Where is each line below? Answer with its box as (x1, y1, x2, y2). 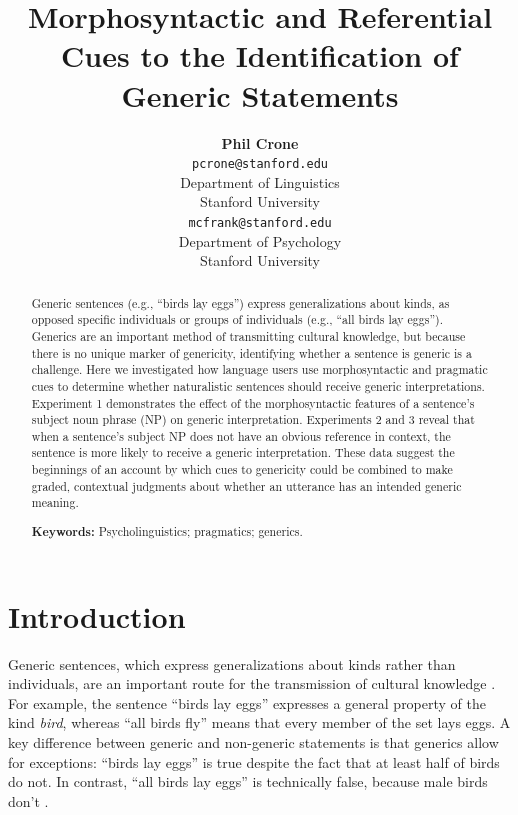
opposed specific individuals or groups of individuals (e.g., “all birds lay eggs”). (31, 311, 443, 328)
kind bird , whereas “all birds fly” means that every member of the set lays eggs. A (8, 712, 511, 733)
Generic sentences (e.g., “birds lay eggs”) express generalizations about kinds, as (31, 294, 450, 311)
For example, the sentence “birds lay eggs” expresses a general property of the (8, 692, 487, 713)
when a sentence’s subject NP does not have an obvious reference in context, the (31, 427, 451, 444)
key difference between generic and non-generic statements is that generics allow (8, 731, 499, 752)
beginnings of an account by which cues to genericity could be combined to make (31, 461, 453, 478)
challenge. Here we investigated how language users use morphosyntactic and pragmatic (31, 361, 488, 378)
